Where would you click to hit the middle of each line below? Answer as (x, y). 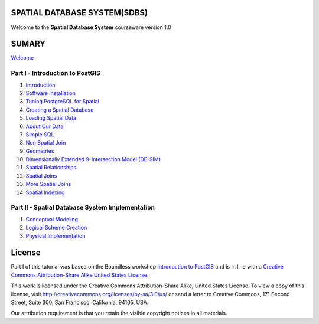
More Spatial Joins (48, 184)
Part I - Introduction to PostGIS (56, 73)
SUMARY (28, 44)
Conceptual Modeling (52, 219)
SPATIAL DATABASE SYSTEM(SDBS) (79, 13)
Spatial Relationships (51, 168)
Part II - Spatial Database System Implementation (83, 208)
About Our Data (45, 126)
